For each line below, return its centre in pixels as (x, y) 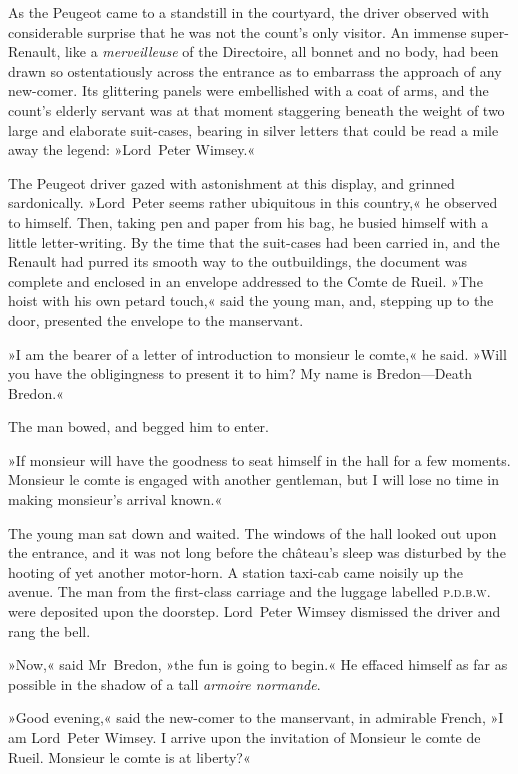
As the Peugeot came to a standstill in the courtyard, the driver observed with (248, 12)
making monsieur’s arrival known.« (115, 499)
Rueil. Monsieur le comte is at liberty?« (129, 756)
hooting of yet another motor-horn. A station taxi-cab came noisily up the (235, 571)
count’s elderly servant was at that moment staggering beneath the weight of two (256, 109)
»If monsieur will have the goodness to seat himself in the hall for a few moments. (259, 459)
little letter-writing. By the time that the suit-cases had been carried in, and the (254, 241)
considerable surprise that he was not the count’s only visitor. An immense (237, 31)
